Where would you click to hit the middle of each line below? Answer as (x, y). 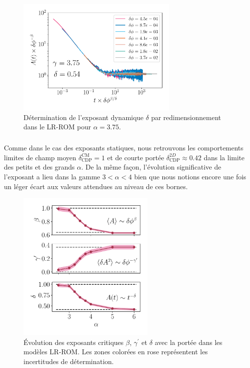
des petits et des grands (39, 167)
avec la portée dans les (189, 342)
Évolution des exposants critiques (74, 342)
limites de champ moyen (40, 157)
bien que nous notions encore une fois (190, 176)
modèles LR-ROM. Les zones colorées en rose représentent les (116, 352)
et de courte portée (136, 157)
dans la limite (224, 157)
